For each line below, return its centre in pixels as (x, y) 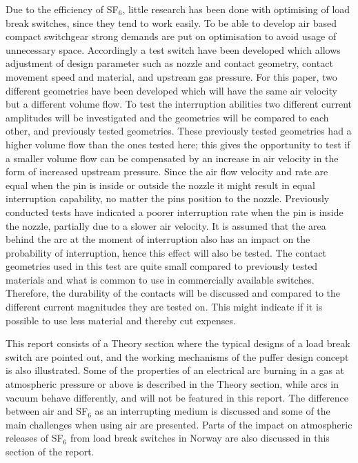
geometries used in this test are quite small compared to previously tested (162, 266)
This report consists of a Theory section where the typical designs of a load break (178, 343)
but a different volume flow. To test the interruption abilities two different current (179, 104)
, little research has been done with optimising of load (236, 9)
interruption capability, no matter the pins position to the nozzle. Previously (168, 198)
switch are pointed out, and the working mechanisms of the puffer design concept (177, 356)
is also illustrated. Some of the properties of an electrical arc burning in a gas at (175, 370)
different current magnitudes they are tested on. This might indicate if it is (164, 307)
